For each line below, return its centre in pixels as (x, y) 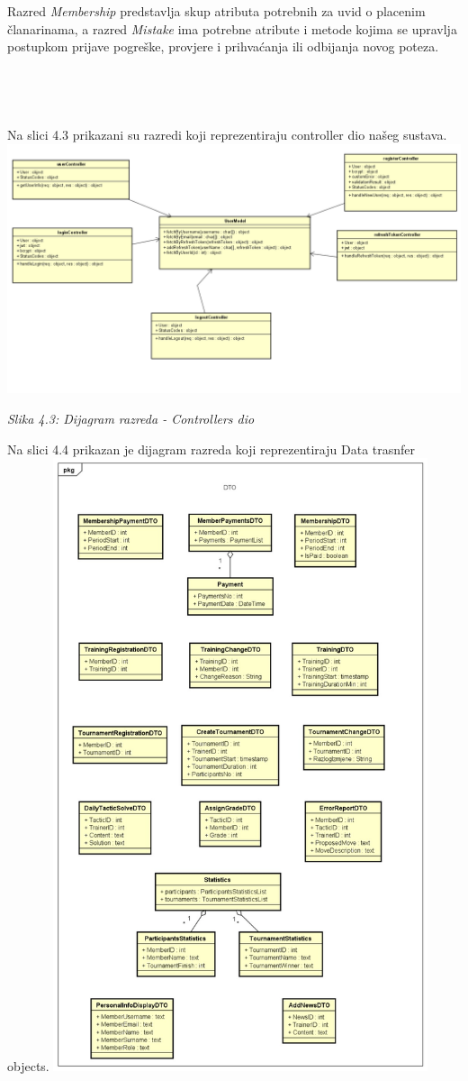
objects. (28, 1066)
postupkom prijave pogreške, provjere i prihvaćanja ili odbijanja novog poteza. (223, 46)
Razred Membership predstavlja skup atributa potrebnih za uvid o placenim (216, 11)
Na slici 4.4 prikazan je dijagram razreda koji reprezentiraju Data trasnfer (211, 449)
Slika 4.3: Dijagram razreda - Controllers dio (131, 418)
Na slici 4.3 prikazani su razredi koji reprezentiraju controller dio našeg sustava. (227, 135)
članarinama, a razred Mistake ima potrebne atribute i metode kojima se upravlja (232, 28)
